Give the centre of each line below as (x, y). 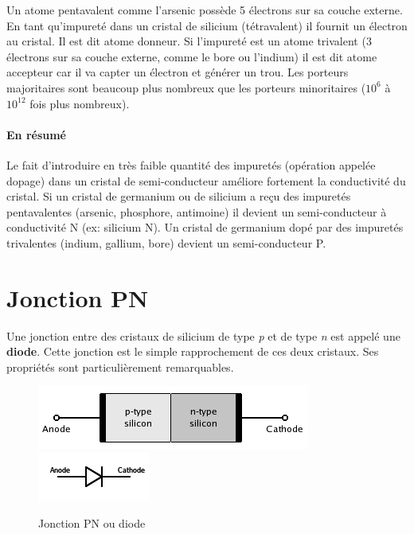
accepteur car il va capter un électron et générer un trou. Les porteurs (178, 72)
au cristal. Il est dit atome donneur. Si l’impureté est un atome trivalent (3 (189, 41)
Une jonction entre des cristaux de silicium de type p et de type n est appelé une (203, 335)
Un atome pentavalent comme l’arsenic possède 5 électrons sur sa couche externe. (205, 10)
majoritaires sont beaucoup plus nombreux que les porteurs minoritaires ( (186, 87)
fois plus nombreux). (80, 103)
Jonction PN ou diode (92, 522)
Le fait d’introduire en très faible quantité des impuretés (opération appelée (191, 164)
